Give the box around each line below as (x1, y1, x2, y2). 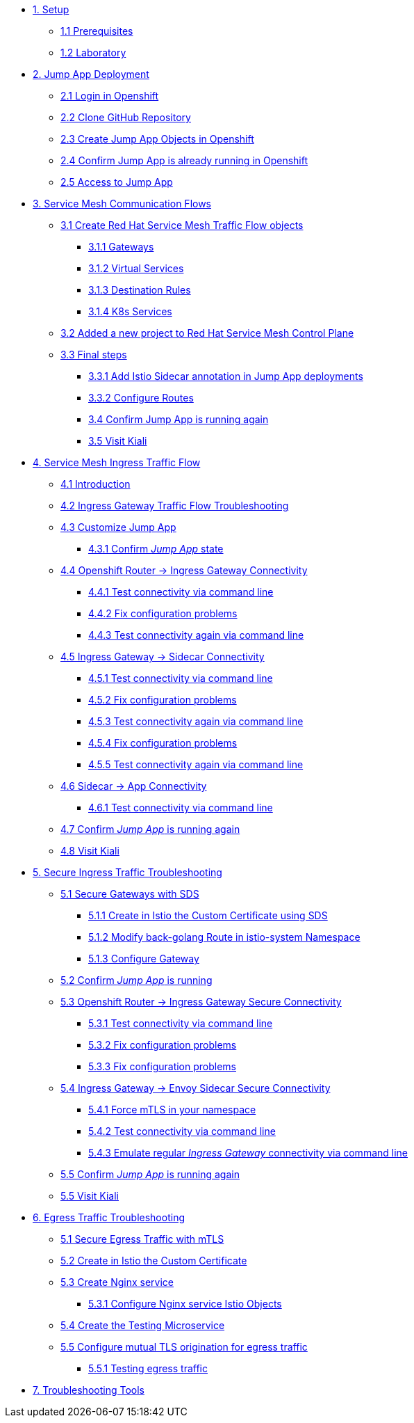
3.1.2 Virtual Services (88, 262, 184, 274)
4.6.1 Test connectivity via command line (88, 802, 273, 813)
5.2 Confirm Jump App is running (60, 974, 213, 986)
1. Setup (33, 3, 69, 15)
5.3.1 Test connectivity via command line (88, 1017, 273, 1029)
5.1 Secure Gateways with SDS (60, 888, 199, 900)
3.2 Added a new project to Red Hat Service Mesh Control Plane (60, 327, 354, 339)
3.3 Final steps (60, 349, 127, 360)
